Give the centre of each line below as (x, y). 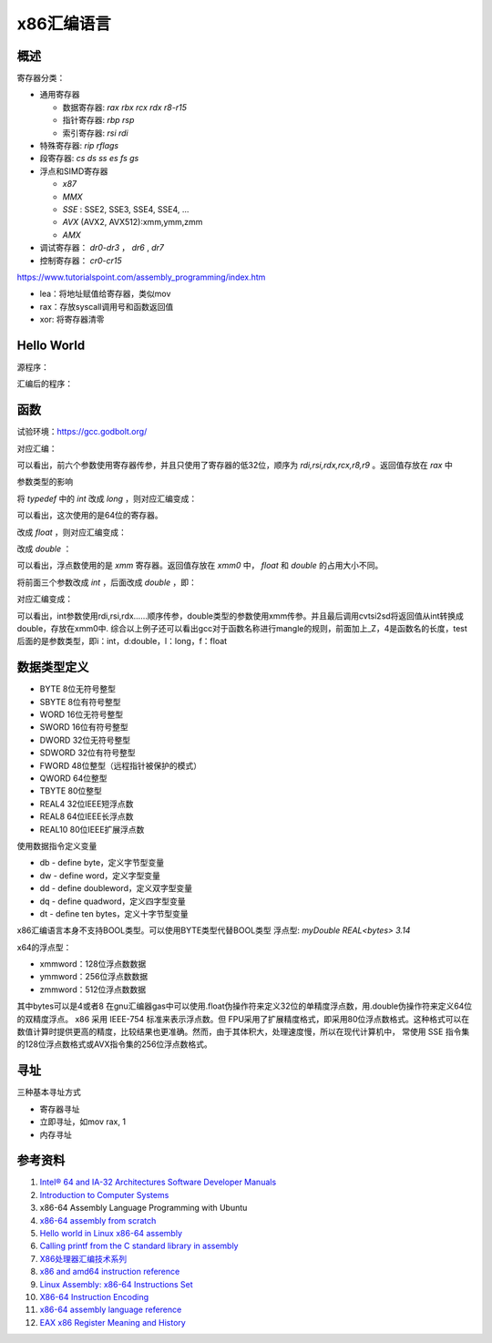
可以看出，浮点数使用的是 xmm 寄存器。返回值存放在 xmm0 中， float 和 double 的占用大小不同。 (200, 566)
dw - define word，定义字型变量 (100, 876)
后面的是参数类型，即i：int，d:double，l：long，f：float (122, 641)
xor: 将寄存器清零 (72, 320)
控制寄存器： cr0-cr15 (81, 261)
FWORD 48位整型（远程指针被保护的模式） (121, 765)
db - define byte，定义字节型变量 (102, 863)
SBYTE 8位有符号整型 (80, 702)
